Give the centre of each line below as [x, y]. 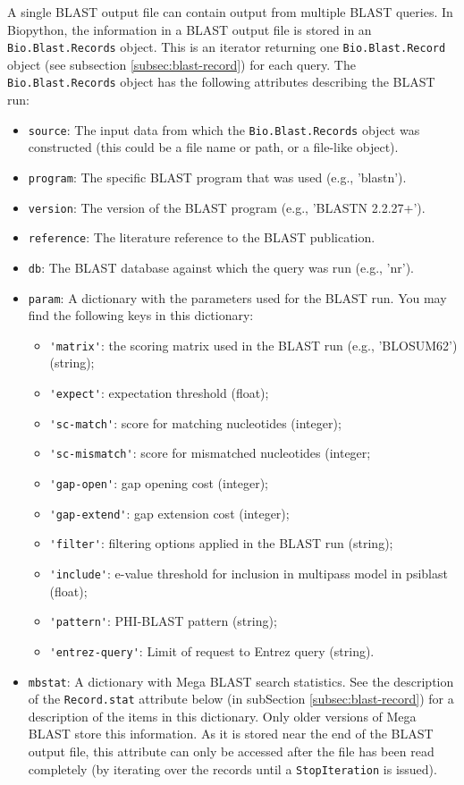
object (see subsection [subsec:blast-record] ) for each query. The [181, 64]
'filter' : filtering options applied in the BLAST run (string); [221, 543]
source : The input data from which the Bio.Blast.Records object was [224, 129]
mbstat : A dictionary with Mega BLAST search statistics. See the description [241, 681]
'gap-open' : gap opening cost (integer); [159, 483]
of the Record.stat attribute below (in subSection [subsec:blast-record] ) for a [241, 699]
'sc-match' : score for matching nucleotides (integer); [195, 422]
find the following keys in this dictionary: [141, 315]
